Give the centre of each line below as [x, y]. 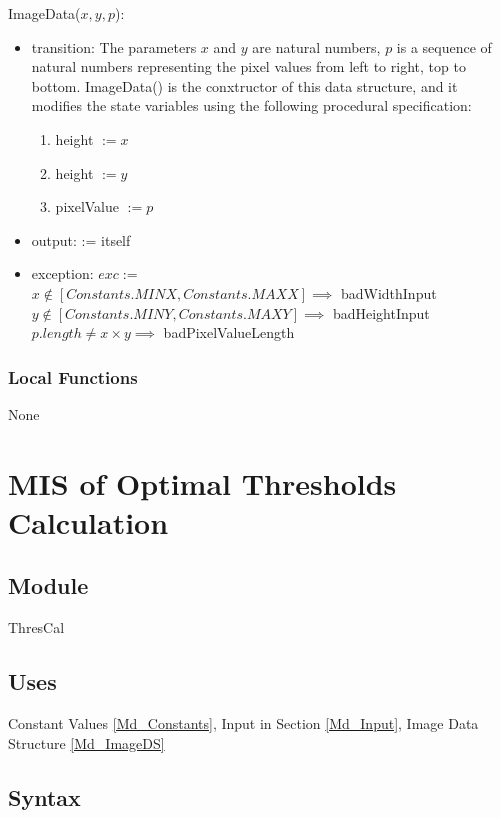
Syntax [44, 796]
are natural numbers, [316, 46]
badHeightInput [381, 312]
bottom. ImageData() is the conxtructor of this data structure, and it [244, 85]
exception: [62, 273]
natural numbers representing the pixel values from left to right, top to [248, 66]
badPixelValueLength [229, 332]
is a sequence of [444, 46]
